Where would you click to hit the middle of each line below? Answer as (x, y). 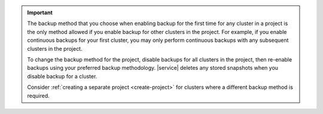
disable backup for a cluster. (62, 76)
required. (39, 95)
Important (40, 13)
